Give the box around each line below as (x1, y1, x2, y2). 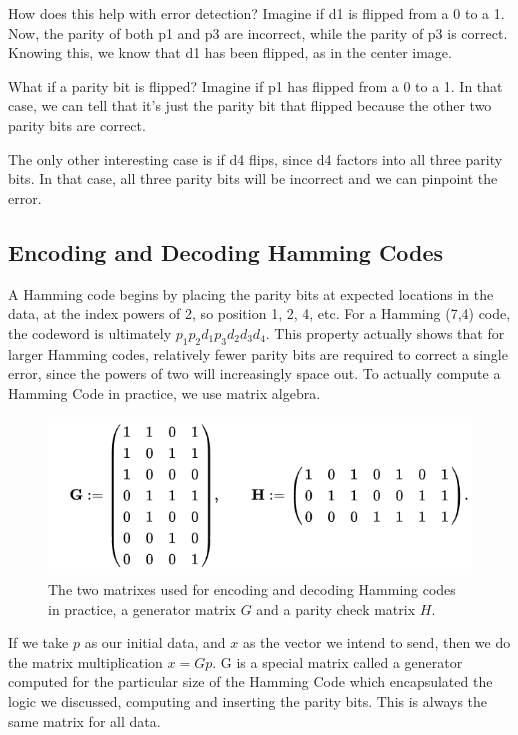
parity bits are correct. (8, 114, 146, 135)
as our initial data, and (84, 632, 226, 653)
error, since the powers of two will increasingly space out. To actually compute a (8, 363, 501, 384)
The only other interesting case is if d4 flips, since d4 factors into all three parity (8, 148, 503, 169)
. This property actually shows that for (265, 322, 505, 343)
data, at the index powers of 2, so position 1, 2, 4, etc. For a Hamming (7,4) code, (8, 303, 511, 324)
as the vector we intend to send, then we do (242, 632, 511, 653)
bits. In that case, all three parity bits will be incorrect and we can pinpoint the (8, 168, 498, 189)
